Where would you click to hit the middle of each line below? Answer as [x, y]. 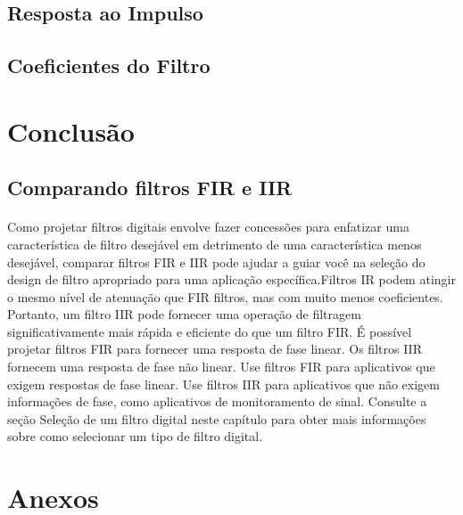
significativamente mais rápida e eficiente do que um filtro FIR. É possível [210, 331]
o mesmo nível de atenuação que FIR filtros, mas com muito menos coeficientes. [225, 296]
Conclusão [71, 131]
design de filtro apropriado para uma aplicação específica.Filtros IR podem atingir [231, 279]
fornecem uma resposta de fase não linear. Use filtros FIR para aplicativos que [221, 367]
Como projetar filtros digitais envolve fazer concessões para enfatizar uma [208, 227]
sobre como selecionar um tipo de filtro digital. [135, 436]
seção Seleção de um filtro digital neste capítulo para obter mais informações [217, 418]
